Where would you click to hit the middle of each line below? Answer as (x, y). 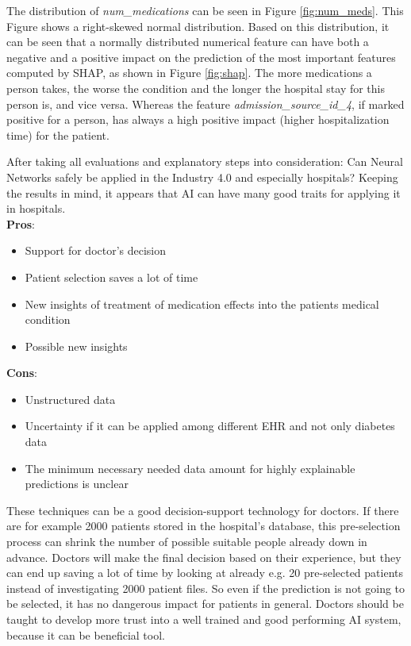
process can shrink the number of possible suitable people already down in (187, 542)
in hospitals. (36, 208)
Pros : (21, 223)
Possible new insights (76, 346)
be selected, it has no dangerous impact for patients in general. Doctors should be (205, 604)
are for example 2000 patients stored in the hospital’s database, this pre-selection (204, 526)
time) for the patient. (58, 135)
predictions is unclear (77, 484)
